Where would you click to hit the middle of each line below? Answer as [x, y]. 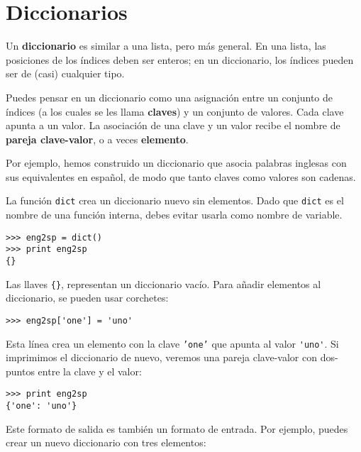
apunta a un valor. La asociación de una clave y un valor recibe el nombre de [173, 125]
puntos [20, 371]
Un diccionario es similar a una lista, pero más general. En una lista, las [166, 46]
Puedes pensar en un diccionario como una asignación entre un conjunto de [170, 97]
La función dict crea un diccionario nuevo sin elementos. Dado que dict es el [175, 200]
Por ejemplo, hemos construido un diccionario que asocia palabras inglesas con [176, 163]
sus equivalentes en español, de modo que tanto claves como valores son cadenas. [181, 176]
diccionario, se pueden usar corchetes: [87, 298]
